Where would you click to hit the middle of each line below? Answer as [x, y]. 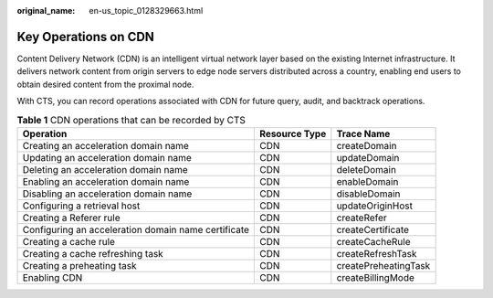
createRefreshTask [377, 253]
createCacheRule [373, 241]
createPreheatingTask [383, 265]
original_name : [46, 11]
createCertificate [373, 229]
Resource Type [293, 133]
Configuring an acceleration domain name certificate [136, 229]
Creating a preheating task [79, 265]
